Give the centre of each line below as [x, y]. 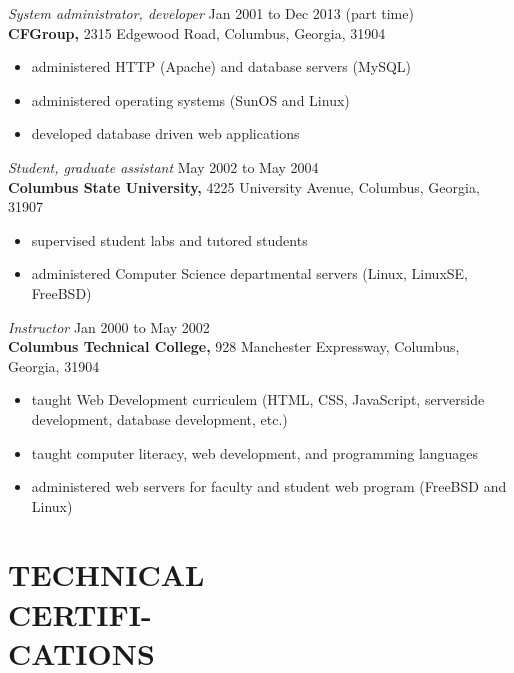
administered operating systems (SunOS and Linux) [190, 99]
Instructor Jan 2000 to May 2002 [109, 326]
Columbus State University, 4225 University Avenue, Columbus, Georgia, [244, 186]
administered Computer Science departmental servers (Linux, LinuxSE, [249, 273]
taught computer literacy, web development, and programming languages [255, 452]
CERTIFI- [80, 613]
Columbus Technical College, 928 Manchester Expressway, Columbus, [234, 346]
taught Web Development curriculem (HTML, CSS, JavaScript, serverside [258, 399]
